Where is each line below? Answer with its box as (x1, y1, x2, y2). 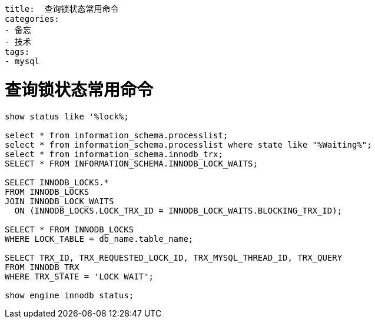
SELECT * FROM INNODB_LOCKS (5, 224, 134, 234)
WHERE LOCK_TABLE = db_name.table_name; (5, 234, 194, 244)
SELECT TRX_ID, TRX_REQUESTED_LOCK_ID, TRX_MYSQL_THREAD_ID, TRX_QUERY (5, 252, 343, 262)
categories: (5, 14, 59, 24)
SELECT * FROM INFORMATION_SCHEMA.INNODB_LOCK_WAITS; (5, 158, 258, 168)
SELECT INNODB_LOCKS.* (5, 177, 109, 187)
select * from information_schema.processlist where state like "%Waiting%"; (5, 139, 372, 149)
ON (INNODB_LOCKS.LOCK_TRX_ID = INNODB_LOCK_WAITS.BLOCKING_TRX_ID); (14, 205, 343, 215)
